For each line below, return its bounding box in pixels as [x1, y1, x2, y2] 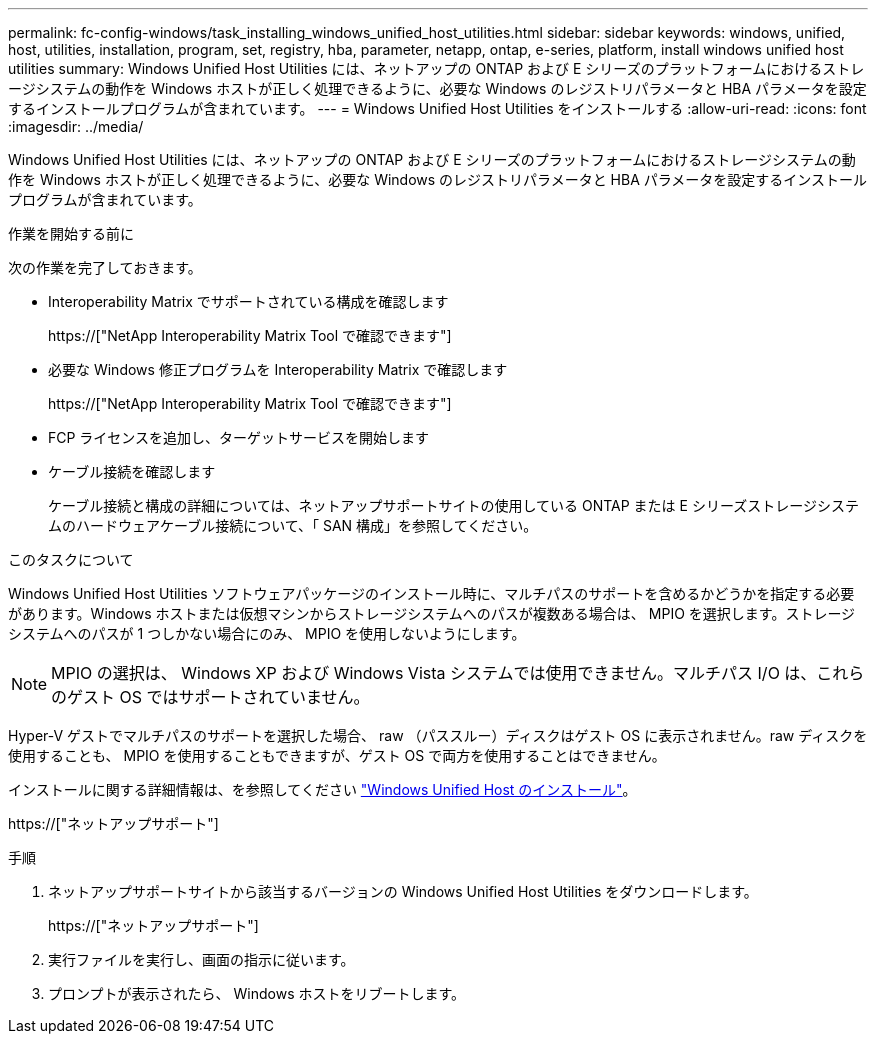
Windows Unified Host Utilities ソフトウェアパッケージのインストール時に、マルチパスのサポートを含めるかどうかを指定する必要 [8, 585, 855, 602]
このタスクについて [8, 551, 134, 568]
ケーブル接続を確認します [48, 463, 216, 480]
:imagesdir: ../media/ [8, 118, 144, 135]
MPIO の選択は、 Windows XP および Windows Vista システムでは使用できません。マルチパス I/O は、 [51, 663, 817, 683]
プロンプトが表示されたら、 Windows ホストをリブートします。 [48, 985, 466, 1002]
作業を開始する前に [8, 225, 134, 242]
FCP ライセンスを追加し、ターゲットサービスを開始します [48, 429, 430, 446]
